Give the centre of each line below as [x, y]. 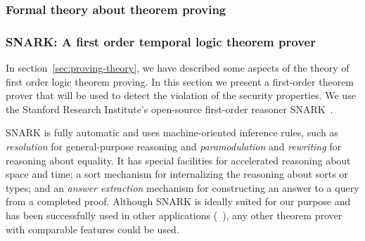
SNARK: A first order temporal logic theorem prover [161, 41]
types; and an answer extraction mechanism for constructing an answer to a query [182, 187]
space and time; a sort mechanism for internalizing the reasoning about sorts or [177, 174]
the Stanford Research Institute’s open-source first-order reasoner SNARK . [169, 109]
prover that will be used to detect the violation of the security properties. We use [181, 95]
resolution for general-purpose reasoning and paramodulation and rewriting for [174, 146]
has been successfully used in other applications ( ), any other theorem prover [174, 215]
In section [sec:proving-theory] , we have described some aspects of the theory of [178, 68]
